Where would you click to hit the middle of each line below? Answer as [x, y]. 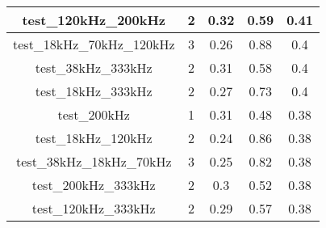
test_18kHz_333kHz [94, 91]
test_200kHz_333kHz [94, 185]
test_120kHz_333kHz [94, 208]
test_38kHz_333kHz [94, 68]
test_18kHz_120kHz [94, 138]
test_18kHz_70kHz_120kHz [94, 44]
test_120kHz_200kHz [94, 20]
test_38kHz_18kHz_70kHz [94, 161]
